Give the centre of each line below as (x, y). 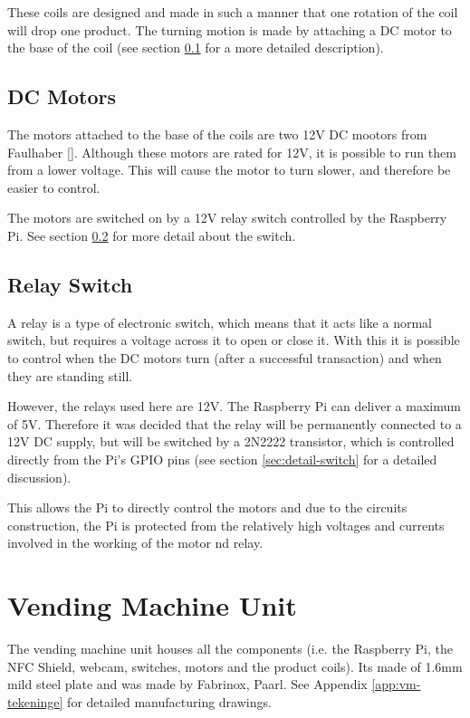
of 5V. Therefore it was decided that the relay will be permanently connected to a (235, 423)
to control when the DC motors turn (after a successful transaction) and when (225, 357)
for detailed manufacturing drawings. (169, 701)
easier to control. (54, 187)
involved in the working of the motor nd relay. (135, 543)
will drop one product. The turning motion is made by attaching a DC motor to (230, 29)
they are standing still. (70, 375)
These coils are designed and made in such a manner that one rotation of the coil (233, 12)
